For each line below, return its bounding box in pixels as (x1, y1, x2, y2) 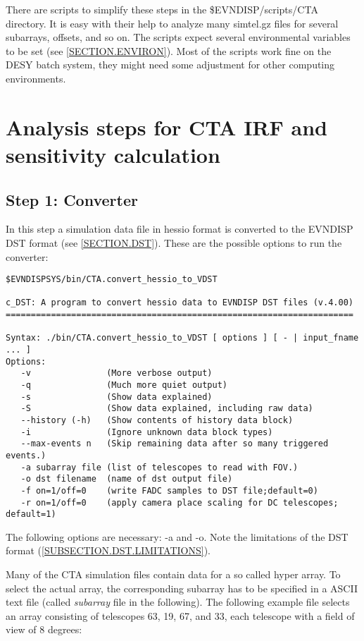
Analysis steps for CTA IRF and (6, 112, 327, 141)
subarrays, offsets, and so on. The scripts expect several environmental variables (6, 30, 351, 44)
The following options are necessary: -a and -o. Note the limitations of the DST (6, 529, 349, 544)
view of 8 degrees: (6, 622, 82, 637)
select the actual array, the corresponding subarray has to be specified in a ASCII (6, 580, 358, 595)
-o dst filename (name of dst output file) (20, 474, 233, 484)
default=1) (6, 509, 56, 520)
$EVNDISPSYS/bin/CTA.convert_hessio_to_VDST (6, 274, 218, 285)
